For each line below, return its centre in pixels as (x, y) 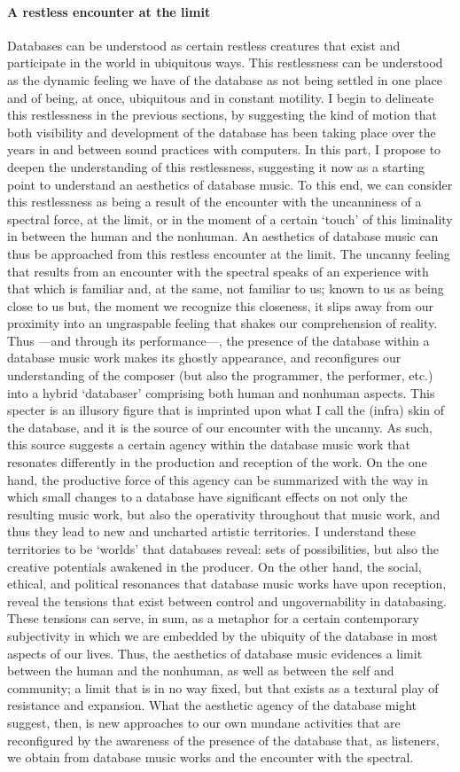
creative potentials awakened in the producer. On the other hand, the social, (214, 566)
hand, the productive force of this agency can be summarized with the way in (218, 479)
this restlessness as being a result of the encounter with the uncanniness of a (214, 202)
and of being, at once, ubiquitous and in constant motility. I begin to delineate (221, 97)
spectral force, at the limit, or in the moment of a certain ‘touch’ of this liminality (230, 218)
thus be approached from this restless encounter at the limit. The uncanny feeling (229, 253)
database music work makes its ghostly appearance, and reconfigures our (204, 358)
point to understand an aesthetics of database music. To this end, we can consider (230, 184)
